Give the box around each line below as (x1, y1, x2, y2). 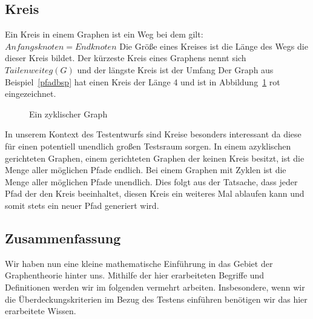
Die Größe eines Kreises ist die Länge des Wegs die (119, 39, 308, 52)
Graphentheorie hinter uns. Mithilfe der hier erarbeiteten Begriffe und (5, 269, 265, 281)
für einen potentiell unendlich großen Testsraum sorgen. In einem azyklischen (5, 139, 291, 152)
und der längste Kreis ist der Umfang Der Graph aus (77, 63, 274, 76)
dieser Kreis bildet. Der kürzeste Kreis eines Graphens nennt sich (5, 51, 246, 64)
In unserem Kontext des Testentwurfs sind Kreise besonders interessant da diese (5, 128, 301, 140)
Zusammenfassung (5, 228, 121, 247)
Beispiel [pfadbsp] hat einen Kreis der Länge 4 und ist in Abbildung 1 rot (5, 75, 280, 88)
